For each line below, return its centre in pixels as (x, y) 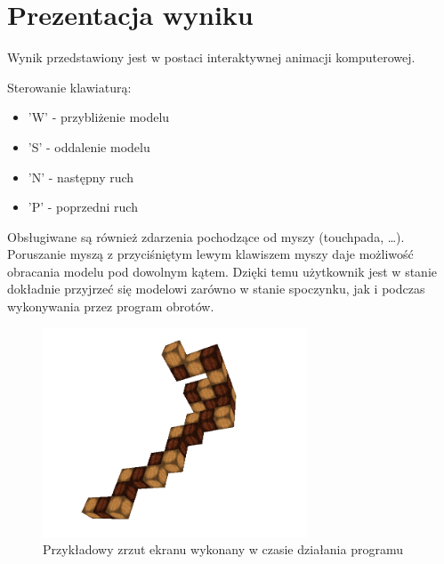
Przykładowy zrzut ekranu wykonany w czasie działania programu (223, 549)
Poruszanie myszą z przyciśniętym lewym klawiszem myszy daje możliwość (210, 254)
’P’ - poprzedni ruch (83, 207)
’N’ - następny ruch (81, 177)
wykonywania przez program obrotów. (111, 306)
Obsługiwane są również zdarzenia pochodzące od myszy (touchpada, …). (206, 236)
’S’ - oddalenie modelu (89, 146)
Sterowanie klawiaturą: (69, 87)
